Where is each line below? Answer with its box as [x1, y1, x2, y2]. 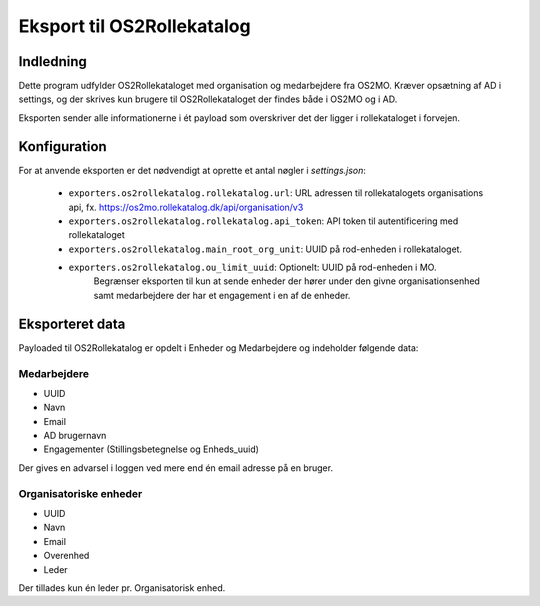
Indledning [18, 53, 87, 70]
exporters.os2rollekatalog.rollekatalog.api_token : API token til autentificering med [68, 215, 459, 227]
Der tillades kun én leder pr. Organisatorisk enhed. [18, 581, 226, 594]
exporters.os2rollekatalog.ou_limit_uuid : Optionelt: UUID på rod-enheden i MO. [68, 261, 437, 274]
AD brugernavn [43, 430, 107, 442]
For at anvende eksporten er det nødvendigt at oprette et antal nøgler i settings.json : [18, 164, 367, 176]
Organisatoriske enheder [18, 486, 143, 500]
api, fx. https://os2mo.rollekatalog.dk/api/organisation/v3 [68, 201, 304, 213]
